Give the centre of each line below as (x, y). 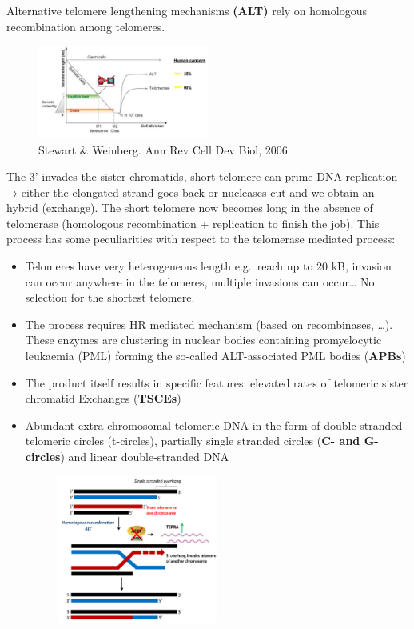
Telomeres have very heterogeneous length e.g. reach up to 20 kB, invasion (208, 266)
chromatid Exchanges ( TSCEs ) (103, 398)
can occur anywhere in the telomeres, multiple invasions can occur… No (200, 281)
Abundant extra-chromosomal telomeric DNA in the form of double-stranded (214, 425)
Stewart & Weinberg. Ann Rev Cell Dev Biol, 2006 (163, 149)
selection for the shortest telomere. (110, 297)
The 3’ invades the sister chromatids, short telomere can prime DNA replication (202, 176)
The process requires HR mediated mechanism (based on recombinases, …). (209, 324)
